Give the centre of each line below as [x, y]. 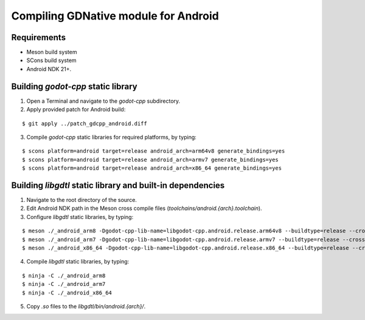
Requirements [39, 37]
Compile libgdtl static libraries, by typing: [78, 262]
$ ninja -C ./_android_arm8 [64, 276]
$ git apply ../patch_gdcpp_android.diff [85, 123]
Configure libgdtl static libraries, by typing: [80, 217]
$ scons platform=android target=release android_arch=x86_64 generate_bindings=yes [152, 168]
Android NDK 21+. [49, 69]
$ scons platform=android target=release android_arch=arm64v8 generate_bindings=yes [154, 151]
